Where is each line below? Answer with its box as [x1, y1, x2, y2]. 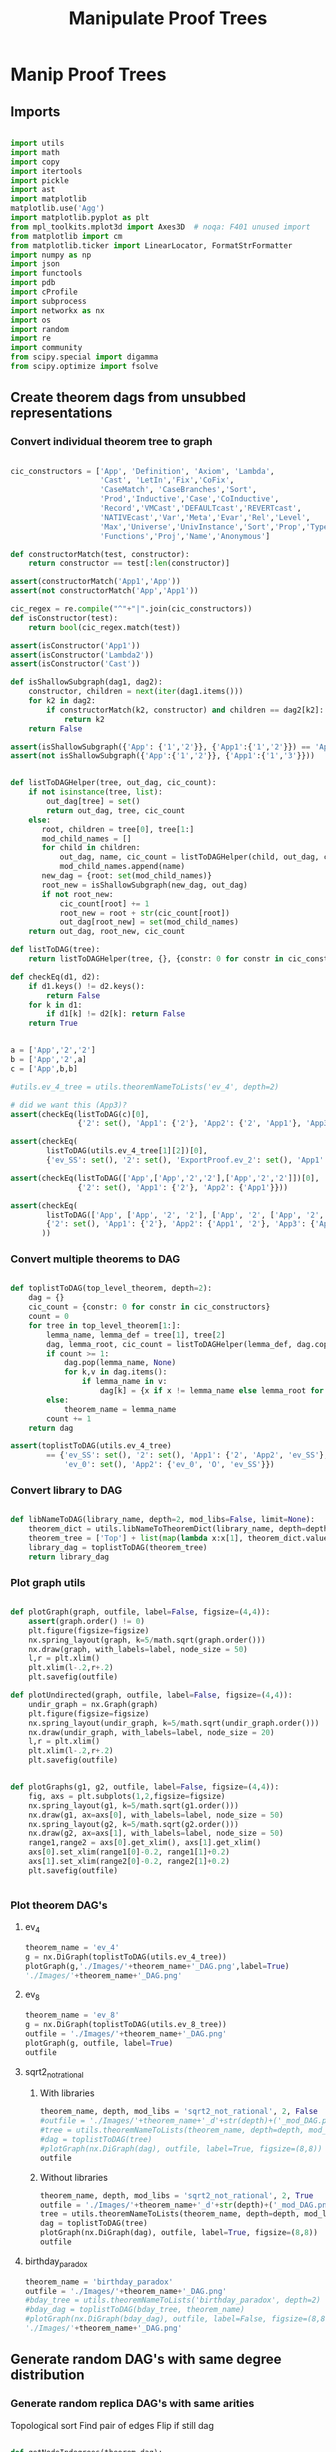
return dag [28, 1423, 74, 1433]
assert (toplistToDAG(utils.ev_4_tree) [10, 1441, 172, 1451]
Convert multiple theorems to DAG [10, 1252, 181, 1266]
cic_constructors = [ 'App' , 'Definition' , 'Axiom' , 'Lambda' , [10, 466, 275, 476]
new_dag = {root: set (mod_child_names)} [41, 871, 213, 881]
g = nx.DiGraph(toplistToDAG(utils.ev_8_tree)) [24, 2020, 227, 2030]
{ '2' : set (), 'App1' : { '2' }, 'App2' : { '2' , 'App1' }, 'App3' [77, 1118, 333, 1129]
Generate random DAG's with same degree [10, 2351, 282, 2368]
